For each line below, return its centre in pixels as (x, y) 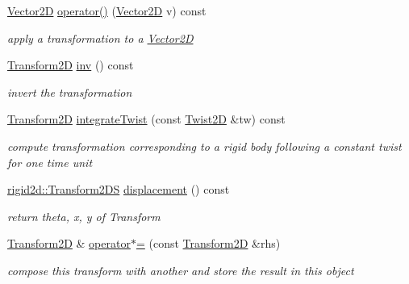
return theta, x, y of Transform (84, 216)
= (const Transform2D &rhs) (208, 243)
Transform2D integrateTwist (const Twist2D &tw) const (146, 119)
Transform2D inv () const (71, 65)
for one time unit (50, 162)
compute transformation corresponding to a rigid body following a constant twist (204, 146)
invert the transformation (70, 92)
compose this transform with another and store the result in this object (181, 270)
